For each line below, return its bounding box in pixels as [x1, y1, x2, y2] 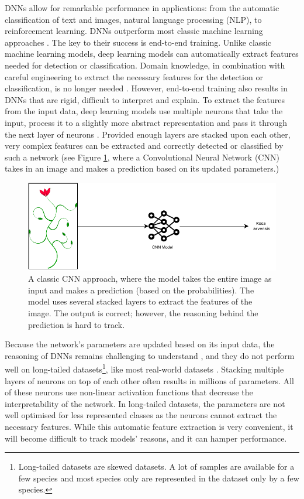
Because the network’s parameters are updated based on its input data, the [5, 338, 275, 350]
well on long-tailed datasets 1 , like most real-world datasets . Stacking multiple [5, 361, 284, 375]
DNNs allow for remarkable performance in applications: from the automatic [5, 2, 279, 13]
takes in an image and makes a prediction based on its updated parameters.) [5, 162, 279, 175]
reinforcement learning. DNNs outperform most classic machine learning [5, 25, 263, 37]
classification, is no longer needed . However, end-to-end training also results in [5, 82, 288, 94]
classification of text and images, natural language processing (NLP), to [5, 13, 262, 25]
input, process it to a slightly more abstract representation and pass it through [5, 116, 288, 128]
